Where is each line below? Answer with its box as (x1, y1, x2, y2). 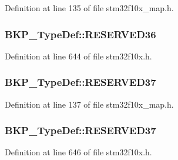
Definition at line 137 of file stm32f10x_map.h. (5, 98, 174, 110)
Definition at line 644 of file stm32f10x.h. (5, 49, 152, 62)
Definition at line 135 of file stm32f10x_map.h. (5, 2, 174, 14)
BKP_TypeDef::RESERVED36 (5, 26, 156, 41)
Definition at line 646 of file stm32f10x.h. (5, 146, 152, 158)
